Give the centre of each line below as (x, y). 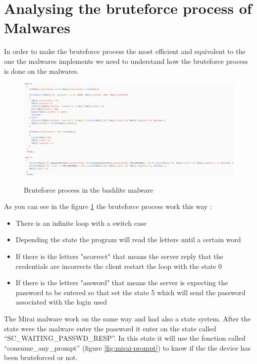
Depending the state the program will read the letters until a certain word (128, 239)
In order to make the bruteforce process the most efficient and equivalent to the (125, 51)
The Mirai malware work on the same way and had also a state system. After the (128, 319)
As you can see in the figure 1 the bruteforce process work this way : (108, 206)
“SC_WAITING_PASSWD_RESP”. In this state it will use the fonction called (125, 338)
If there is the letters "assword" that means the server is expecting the (122, 283)
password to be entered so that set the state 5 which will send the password (130, 292)
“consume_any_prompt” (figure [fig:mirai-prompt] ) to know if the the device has (128, 347)
